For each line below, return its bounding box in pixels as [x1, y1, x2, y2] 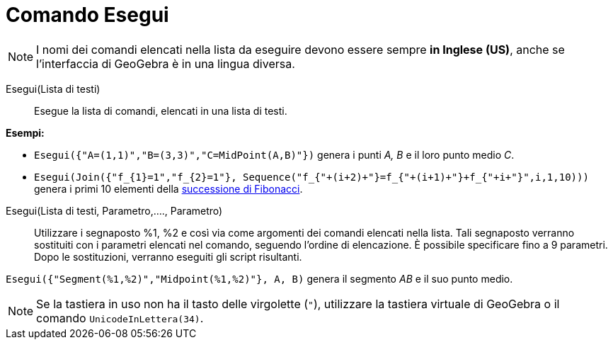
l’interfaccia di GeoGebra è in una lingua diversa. [36, 56, 295, 71]
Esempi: [6, 126, 45, 139]
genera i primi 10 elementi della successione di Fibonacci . [34, 182, 303, 195]
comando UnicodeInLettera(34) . [36, 310, 204, 325]
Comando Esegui [6, 3, 169, 27]
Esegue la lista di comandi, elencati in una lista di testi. [34, 104, 287, 117]
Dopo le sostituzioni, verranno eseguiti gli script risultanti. [34, 250, 302, 263]
